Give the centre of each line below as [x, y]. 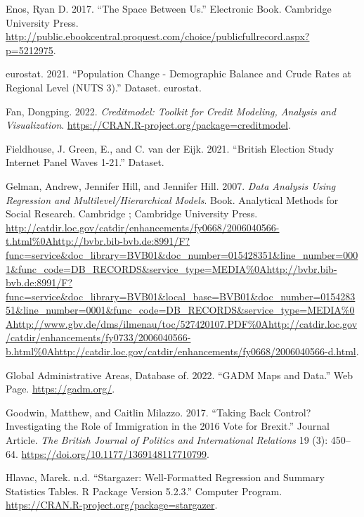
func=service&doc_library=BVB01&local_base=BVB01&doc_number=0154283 [181, 296]
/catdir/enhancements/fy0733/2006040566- [98, 337]
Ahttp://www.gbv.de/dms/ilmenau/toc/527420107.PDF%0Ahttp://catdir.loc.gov [182, 323]
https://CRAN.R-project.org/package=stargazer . [112, 505]
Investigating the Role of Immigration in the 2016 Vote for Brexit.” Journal [168, 426]
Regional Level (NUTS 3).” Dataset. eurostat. [104, 87]
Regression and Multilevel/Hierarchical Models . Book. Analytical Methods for [172, 199]
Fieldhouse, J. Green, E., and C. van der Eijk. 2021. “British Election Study [170, 148]
